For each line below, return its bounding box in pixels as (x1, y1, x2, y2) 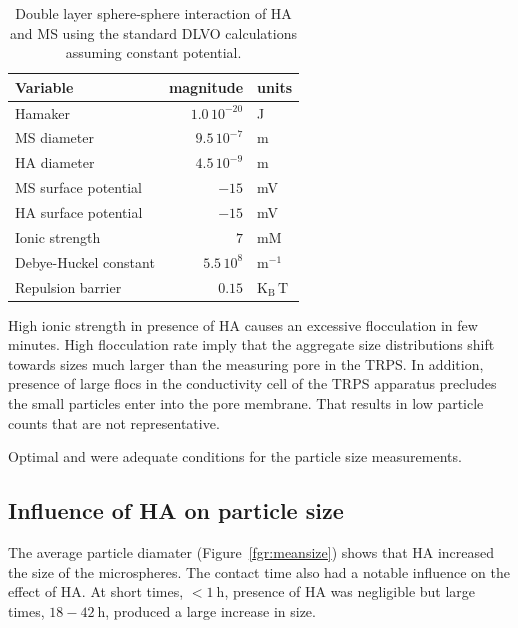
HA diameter (15, 152, 95, 173)
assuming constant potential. (65, 42, 242, 63)
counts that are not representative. (8, 412, 220, 433)
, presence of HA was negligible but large (224, 581, 476, 602)
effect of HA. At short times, (8, 581, 184, 602)
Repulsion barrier (15, 276, 122, 297)
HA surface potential (15, 202, 143, 222)
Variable (15, 76, 74, 97)
